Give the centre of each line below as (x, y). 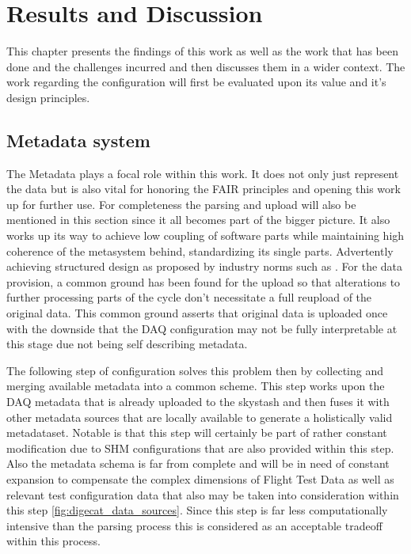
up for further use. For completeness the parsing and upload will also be (181, 204)
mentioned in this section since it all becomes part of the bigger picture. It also (198, 220)
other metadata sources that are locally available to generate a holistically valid (200, 417)
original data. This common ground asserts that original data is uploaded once (197, 313)
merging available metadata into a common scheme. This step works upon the (196, 386)
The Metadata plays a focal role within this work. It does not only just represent (203, 173)
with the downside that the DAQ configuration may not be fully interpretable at (202, 328)
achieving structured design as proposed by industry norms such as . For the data (205, 266)
